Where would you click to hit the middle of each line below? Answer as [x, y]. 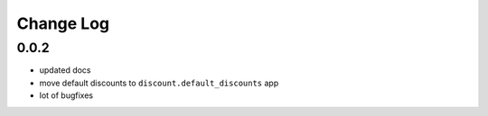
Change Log [63, 23]
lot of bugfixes [66, 95]
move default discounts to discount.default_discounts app [159, 83]
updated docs [65, 70]
